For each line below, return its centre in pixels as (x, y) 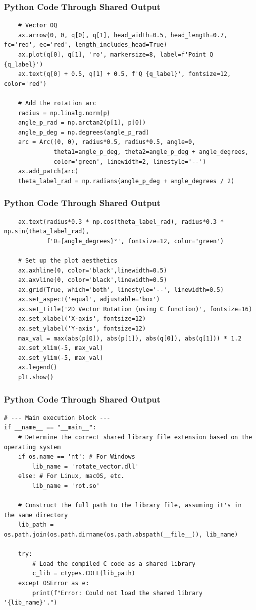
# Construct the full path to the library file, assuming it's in (130, 506)
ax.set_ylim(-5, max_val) (61, 358)
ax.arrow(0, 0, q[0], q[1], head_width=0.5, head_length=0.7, (123, 35)
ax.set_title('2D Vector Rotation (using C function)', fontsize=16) (135, 309)
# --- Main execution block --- (57, 418)
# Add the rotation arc (57, 103)
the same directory (36, 515)
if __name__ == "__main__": (50, 428)
